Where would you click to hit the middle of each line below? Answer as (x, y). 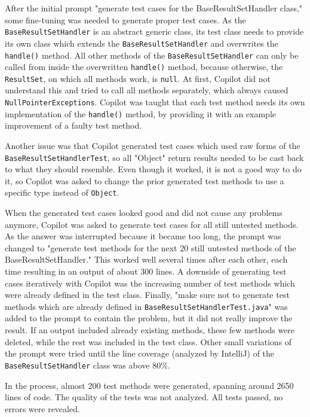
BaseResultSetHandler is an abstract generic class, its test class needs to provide (154, 31)
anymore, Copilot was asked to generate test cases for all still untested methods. (152, 224)
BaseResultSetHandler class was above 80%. (88, 365)
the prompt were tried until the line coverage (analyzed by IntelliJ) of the (140, 353)
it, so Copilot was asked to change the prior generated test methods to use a (145, 180)
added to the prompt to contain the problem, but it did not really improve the (149, 318)
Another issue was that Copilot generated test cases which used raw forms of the (153, 145)
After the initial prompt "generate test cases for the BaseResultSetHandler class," (154, 8)
